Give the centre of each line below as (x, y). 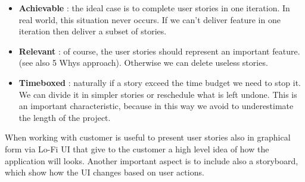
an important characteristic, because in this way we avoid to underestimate (156, 106)
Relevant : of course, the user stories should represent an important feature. (159, 51)
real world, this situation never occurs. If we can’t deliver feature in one (150, 19)
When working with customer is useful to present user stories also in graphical (148, 137)
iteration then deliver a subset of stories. (93, 31)
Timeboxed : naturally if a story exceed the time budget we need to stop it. (160, 82)
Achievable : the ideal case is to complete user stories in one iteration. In (154, 8)
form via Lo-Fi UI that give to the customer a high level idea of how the (137, 149)
